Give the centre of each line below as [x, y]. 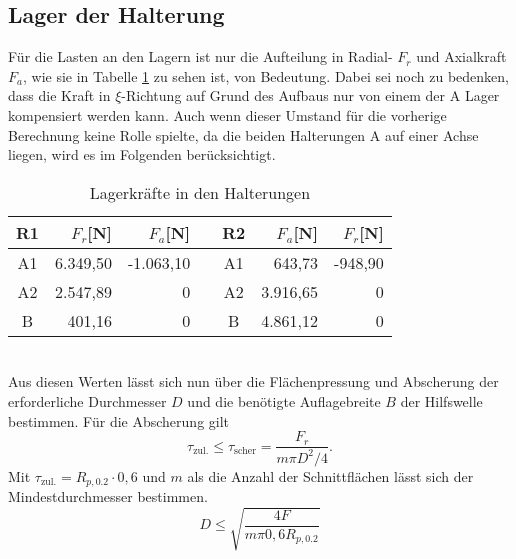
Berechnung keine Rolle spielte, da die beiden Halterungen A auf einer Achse [243, 134]
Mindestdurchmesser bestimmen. [108, 496]
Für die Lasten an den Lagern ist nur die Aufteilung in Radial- [200, 56]
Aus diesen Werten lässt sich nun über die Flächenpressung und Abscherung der [253, 381]
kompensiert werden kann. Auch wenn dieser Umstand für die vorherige [227, 114]
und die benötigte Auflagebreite [284, 400]
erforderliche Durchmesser [87, 400]
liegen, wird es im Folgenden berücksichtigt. [142, 154]
